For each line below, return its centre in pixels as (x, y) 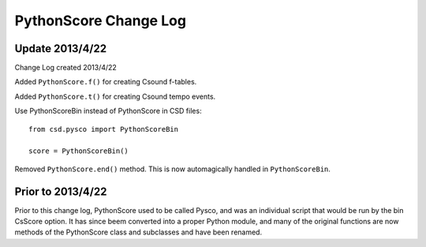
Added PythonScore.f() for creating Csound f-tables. (106, 82)
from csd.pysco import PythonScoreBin (104, 129)
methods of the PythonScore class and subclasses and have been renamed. (138, 232)
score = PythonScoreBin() (79, 151)
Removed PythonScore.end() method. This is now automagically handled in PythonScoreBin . (173, 169)
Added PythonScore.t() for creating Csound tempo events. (115, 96)
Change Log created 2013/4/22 (66, 68)
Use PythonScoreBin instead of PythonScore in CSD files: (108, 111)
